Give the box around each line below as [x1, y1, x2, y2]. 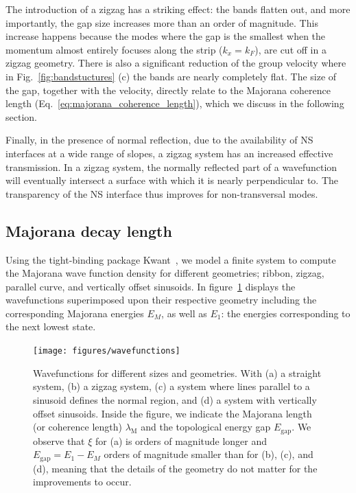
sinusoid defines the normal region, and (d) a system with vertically [33, 392, 317, 406]
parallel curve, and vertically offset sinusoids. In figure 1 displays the [5, 279, 296, 293]
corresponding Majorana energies [5, 306, 144, 320]
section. [5, 109, 37, 124]
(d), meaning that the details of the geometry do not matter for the [33, 461, 318, 475]
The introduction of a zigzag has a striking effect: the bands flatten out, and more [5, 2, 351, 16]
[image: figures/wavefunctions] [33, 346, 180, 356]
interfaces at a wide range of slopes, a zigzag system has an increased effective [5, 146, 333, 160]
